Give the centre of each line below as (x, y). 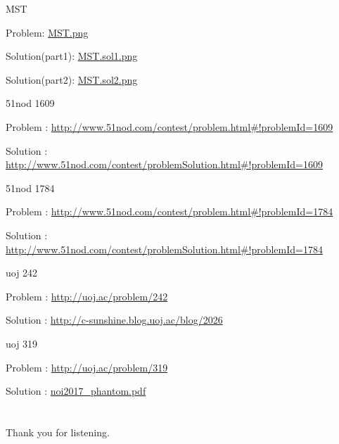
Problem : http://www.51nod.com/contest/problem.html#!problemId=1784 (169, 211)
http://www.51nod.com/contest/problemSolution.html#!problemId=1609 (164, 164)
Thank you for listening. (58, 432)
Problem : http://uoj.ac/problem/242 (87, 296)
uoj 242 (22, 273)
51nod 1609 (30, 103)
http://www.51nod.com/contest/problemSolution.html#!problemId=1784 (164, 249)
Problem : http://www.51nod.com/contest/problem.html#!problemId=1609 (169, 126)
